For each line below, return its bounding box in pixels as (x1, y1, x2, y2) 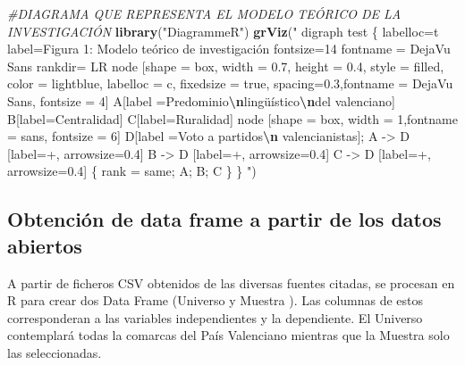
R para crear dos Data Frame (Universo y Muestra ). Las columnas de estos (7, 291, 424, 310)
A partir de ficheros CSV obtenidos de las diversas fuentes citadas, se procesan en (7, 273, 455, 292)
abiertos (7, 231, 82, 259)
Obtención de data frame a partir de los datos (7, 205, 442, 233)
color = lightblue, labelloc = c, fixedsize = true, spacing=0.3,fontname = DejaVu (7, 74, 453, 93)
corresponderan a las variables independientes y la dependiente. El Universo (7, 308, 423, 327)
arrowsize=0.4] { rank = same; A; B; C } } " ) (7, 162, 257, 180)
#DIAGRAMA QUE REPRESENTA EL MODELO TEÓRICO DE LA (7, 4, 402, 22)
